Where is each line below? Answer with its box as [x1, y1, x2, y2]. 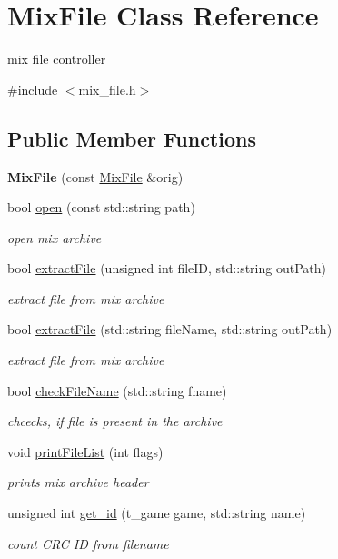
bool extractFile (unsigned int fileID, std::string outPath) [7, 259, 326, 278]
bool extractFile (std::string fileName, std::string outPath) [7, 320, 333, 339]
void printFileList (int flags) [7, 442, 164, 461]
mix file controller [7, 49, 106, 68]
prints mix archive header [7, 473, 149, 492]
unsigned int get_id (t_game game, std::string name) [7, 503, 306, 523]
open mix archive [7, 228, 102, 247]
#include [7, 79, 58, 98]
